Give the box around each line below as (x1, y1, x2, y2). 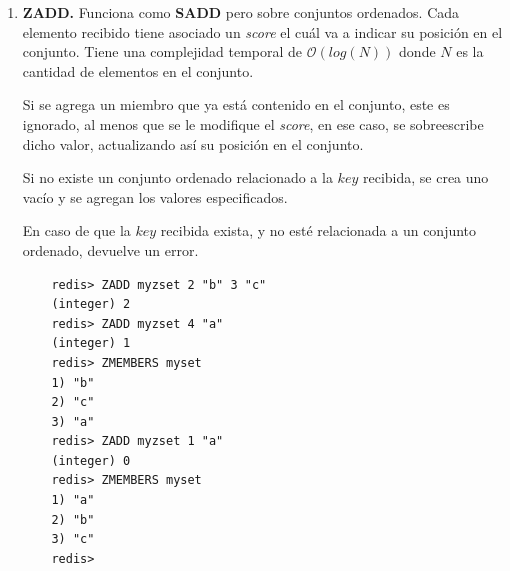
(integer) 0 (51, 453, 131, 468)
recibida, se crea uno (362, 167, 489, 188)
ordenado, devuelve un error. (22, 239, 199, 260)
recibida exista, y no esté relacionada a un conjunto (160, 220, 477, 241)
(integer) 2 (51, 297, 131, 312)
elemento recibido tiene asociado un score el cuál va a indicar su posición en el (22, 21, 503, 42)
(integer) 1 (51, 336, 131, 351)
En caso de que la (22, 220, 131, 241)
